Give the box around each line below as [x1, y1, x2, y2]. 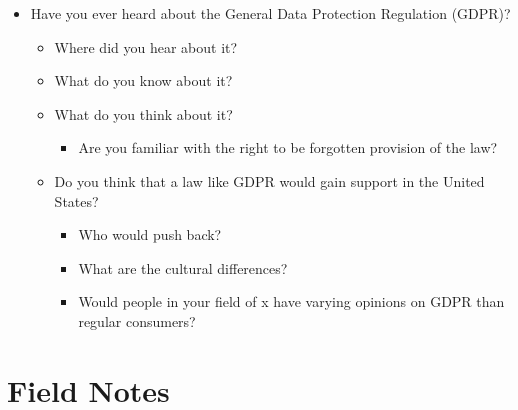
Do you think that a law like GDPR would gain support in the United [54, 170, 485, 191]
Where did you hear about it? [54, 36, 238, 57]
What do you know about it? [54, 70, 233, 91]
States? [54, 190, 99, 211]
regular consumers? [78, 310, 196, 331]
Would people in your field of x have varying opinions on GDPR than [78, 291, 505, 312]
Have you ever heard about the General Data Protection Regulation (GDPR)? [30, 3, 511, 23]
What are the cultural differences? [78, 257, 288, 278]
